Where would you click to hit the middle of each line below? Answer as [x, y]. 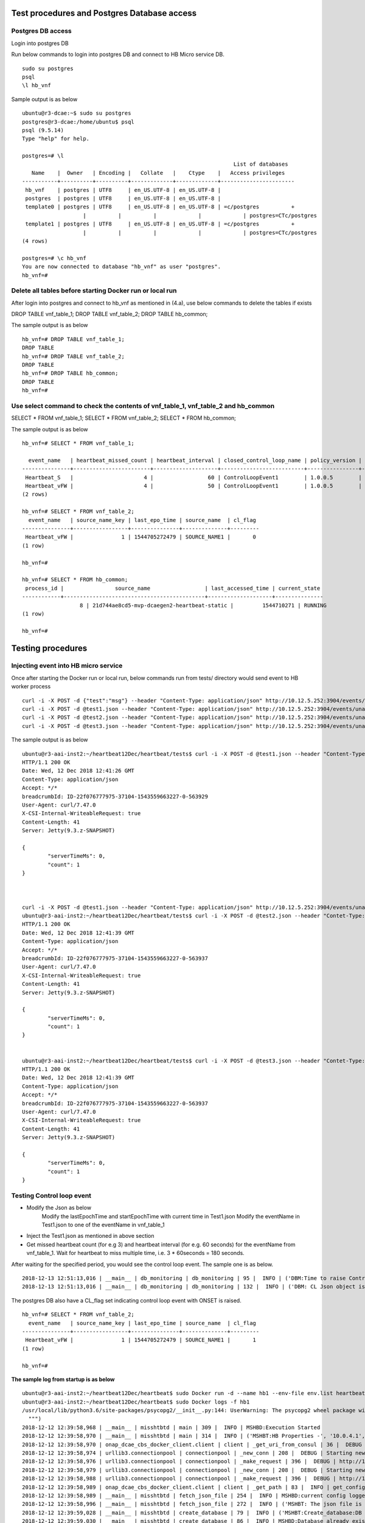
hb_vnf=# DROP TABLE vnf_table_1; [73, 339]
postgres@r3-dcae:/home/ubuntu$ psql [78, 122]
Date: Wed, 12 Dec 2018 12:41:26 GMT [78, 771]
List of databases [261, 164]
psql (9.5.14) [43, 130]
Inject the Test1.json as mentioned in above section [90, 1236]
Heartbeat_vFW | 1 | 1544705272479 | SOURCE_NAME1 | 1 [141, 1340]
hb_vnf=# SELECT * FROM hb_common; [75, 580]
